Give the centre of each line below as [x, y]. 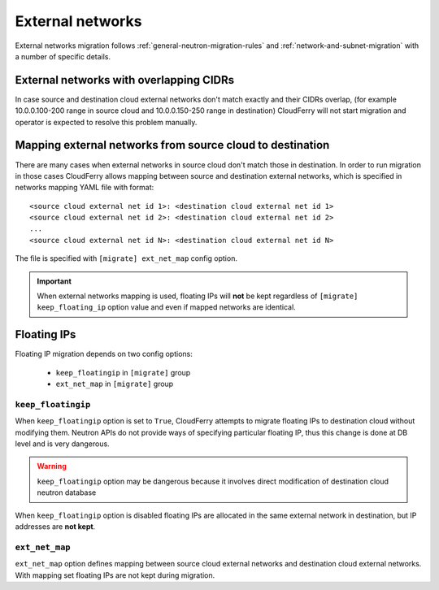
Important [54, 281]
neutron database [67, 492]
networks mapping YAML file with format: [85, 188]
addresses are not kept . [55, 527]
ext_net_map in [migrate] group [115, 384]
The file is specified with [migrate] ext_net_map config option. [126, 258]
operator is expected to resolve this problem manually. [106, 122]
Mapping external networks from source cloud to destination [172, 145]
